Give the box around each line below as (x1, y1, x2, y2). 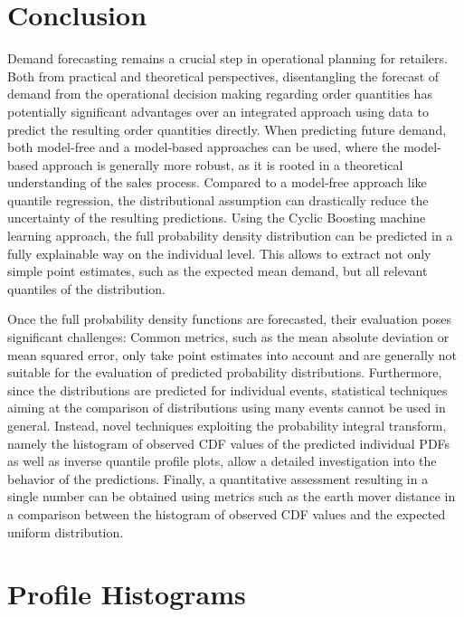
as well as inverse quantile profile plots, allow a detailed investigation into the (7, 451, 437, 470)
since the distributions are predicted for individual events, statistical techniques (7, 380, 448, 399)
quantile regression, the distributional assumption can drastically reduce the (7, 190, 429, 209)
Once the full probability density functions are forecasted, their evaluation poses (7, 309, 451, 328)
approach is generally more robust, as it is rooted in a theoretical (42, 155, 403, 174)
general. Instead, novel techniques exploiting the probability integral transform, (7, 416, 447, 434)
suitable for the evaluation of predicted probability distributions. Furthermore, (7, 363, 442, 382)
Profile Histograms (7, 575, 246, 612)
